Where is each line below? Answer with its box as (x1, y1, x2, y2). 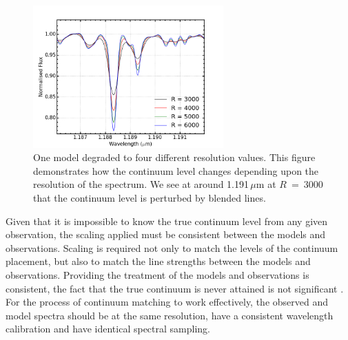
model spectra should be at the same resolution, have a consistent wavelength (6, 308, 334, 322)
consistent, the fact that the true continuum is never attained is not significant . (6, 281, 344, 295)
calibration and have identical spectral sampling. (6, 321, 210, 336)
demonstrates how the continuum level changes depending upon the (33, 163, 319, 178)
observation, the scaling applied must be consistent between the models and (6, 227, 326, 242)
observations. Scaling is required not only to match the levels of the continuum (6, 240, 338, 255)
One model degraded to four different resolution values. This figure (33, 150, 316, 164)
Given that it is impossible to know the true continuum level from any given (6, 213, 328, 228)
